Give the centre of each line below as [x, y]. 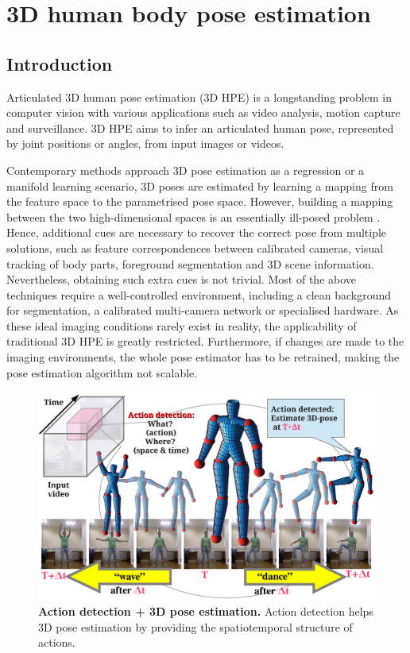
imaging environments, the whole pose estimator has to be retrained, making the [203, 357]
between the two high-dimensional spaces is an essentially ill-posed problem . [193, 216]
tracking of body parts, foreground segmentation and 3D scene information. [190, 263]
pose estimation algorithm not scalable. [102, 372]
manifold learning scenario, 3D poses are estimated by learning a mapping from [200, 185]
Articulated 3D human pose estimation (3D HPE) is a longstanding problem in [199, 97]
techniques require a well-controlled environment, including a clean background [199, 294]
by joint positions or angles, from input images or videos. [145, 143]
